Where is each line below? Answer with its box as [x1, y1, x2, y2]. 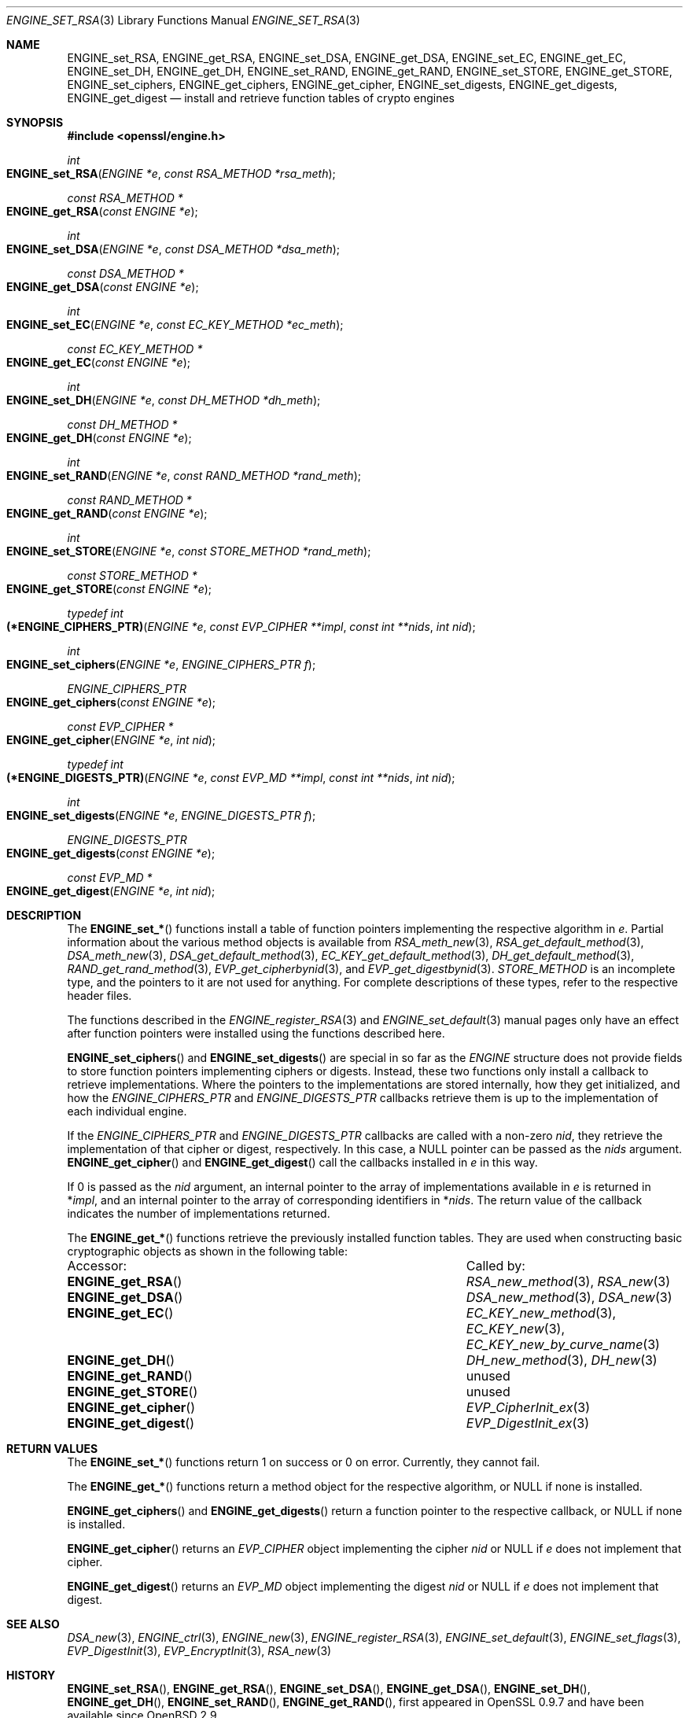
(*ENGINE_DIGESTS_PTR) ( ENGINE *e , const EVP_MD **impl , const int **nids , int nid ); [6, 771, 455, 784]
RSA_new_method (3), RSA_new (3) [466, 1274, 671, 1289]
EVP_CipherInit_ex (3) [466, 1399, 590, 1415]
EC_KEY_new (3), [466, 1321, 566, 1336]
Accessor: [67, 1258, 127, 1274]
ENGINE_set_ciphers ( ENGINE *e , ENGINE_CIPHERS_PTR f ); [6, 658, 316, 671]
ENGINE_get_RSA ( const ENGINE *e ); [6, 205, 198, 218]
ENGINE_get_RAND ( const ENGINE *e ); [6, 507, 208, 520]
